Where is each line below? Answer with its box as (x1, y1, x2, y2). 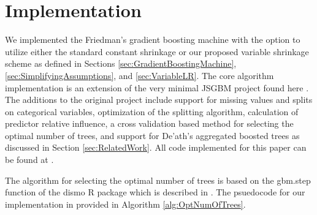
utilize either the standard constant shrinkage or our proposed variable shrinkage (5, 45, 309, 58)
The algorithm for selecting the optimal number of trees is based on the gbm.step (5, 173, 311, 186)
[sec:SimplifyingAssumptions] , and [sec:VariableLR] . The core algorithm (5, 69, 274, 81)
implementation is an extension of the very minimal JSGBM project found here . (5, 81, 309, 94)
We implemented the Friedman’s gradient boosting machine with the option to (5, 33, 300, 46)
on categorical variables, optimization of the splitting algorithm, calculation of (5, 105, 299, 118)
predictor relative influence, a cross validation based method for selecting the (5, 117, 294, 130)
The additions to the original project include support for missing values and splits (5, 93, 313, 106)
